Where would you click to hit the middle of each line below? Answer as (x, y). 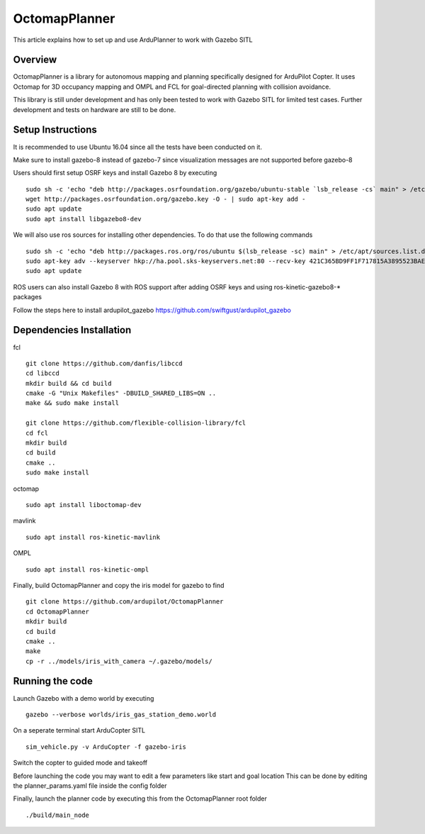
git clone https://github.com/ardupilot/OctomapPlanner (125, 602)
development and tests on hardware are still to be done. (95, 109)
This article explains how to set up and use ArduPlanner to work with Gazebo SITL (133, 40)
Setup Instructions (55, 130)
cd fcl (37, 433)
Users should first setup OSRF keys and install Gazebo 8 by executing (115, 173)
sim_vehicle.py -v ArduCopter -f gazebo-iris (106, 747)
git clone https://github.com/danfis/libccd (104, 363)
